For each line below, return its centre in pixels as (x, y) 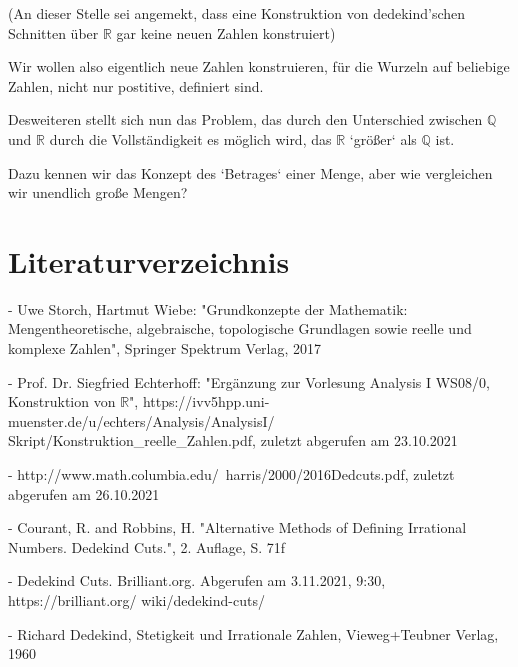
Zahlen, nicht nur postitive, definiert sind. (136, 85)
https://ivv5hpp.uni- (206, 401)
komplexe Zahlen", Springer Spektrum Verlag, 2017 (165, 348)
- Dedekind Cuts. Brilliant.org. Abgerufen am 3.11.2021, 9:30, (197, 580)
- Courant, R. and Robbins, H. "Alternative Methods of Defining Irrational (237, 527)
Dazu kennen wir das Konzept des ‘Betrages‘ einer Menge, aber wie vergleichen (250, 172)
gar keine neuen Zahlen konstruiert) (226, 32)
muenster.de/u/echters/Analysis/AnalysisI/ (141, 420)
